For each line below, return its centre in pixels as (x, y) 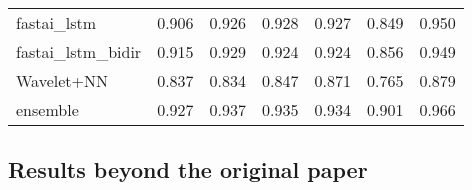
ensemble (47, 109)
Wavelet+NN (62, 80)
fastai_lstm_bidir (79, 51)
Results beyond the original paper (188, 169)
